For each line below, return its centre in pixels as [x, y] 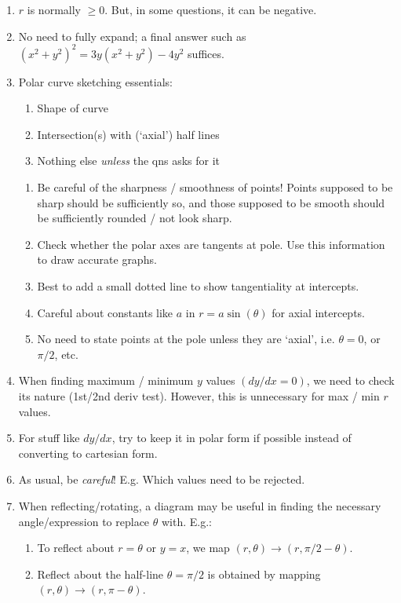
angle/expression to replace [84, 521]
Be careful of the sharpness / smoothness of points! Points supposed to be [215, 187]
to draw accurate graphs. [97, 259]
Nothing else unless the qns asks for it [129, 161]
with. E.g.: [186, 521]
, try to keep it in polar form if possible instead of [231, 438]
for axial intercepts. [318, 312]
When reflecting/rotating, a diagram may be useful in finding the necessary [200, 505]
